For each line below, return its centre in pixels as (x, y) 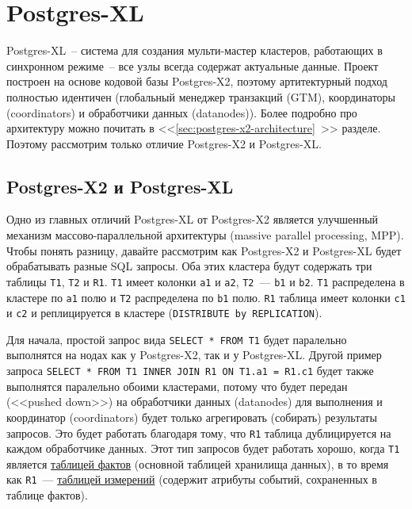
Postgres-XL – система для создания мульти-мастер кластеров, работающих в (195, 50)
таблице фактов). (47, 495)
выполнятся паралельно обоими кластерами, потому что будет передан (177, 386)
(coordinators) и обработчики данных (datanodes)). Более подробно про (182, 112)
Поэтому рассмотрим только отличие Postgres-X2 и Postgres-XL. (164, 143)
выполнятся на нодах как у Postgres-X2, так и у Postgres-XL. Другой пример (194, 355)
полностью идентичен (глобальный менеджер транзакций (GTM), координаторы (201, 96)
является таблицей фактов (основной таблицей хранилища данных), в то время (198, 463)
